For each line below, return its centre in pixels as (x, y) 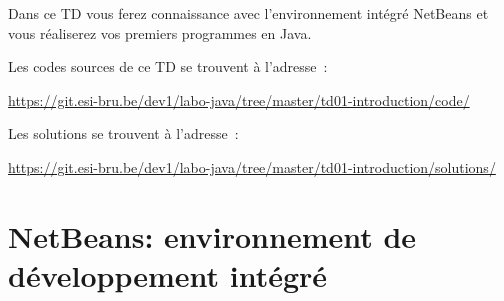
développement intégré (168, 274)
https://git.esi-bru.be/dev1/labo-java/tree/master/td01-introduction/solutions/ (252, 166)
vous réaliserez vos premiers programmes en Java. (160, 32)
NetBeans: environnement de (212, 235)
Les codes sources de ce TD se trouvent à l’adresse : (168, 66)
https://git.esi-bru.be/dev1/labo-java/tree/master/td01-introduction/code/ (239, 99)
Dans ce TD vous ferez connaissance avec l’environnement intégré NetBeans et (248, 13)
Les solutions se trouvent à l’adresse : (123, 133)
